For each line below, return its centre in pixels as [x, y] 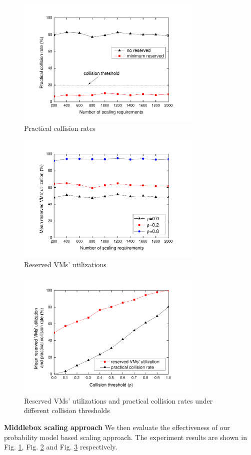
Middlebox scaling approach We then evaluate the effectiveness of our [117, 427]
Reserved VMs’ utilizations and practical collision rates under [118, 400]
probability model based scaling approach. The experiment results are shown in [125, 437]
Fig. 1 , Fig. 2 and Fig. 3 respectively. [61, 447]
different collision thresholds [67, 410]
